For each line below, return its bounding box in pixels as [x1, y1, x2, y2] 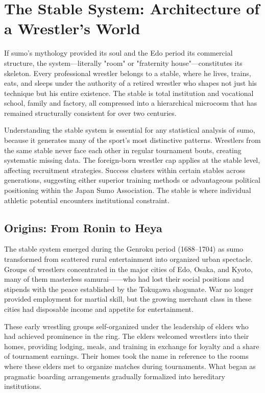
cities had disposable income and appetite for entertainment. [4, 303, 194, 314]
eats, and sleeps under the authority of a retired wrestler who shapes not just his [4, 78, 257, 88]
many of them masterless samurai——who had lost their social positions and [4, 274, 244, 284]
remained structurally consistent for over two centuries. [4, 107, 177, 118]
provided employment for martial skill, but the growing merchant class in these [4, 293, 252, 304]
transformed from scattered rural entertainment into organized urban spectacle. [4, 254, 253, 264]
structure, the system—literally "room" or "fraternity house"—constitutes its [4, 57, 243, 68]
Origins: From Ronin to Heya [4, 219, 162, 235]
